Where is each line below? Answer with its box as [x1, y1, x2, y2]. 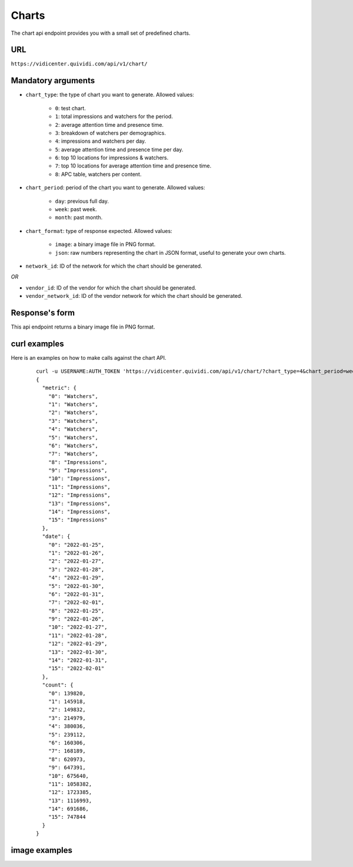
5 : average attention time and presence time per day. [55, 146, 184, 153]
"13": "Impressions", [48, 500, 111, 507]
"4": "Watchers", [48, 426, 98, 433]
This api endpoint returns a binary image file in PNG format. [11, 323, 155, 330]
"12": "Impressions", [48, 492, 111, 498]
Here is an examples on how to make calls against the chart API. [11, 354, 166, 361]
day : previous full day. [55, 198, 109, 205]
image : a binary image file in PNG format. [55, 241, 156, 248]
